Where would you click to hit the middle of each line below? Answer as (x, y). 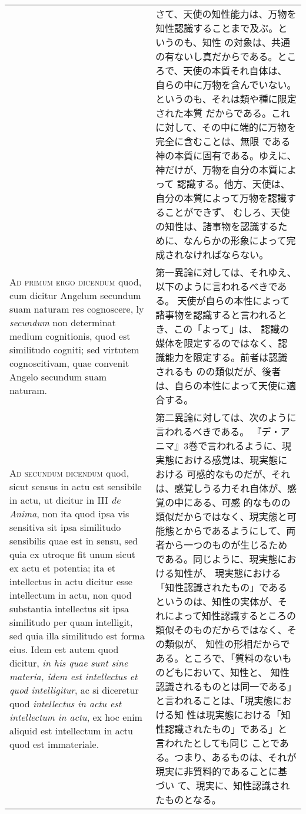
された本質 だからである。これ (223, 113)
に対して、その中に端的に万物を (226, 127)
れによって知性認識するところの (226, 616)
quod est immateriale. (54, 744)
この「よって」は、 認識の (232, 329)
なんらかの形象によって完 (240, 240)
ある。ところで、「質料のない (219, 658)
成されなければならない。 (212, 255)
